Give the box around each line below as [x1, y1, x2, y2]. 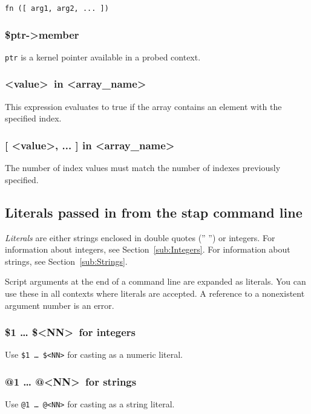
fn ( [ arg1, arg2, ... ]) [5, 4, 109, 13]
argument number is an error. [5, 299, 114, 311]
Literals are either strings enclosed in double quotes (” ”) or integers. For [5, 231, 275, 244]
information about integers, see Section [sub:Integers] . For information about [5, 243, 290, 256]
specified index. [5, 112, 62, 125]
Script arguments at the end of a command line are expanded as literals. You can [5, 275, 306, 288]
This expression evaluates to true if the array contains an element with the [5, 100, 282, 112]
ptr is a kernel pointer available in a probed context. [5, 50, 201, 63]
